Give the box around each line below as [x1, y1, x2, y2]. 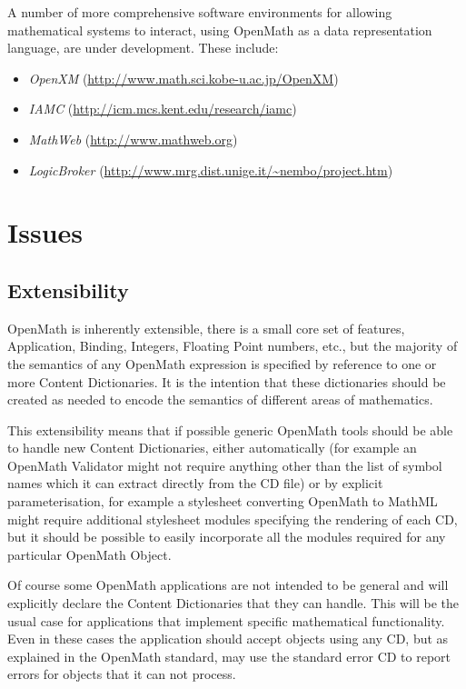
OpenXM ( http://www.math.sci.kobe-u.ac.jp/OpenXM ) [28, 68, 339, 87]
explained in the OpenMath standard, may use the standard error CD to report [7, 646, 451, 665]
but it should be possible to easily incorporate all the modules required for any [7, 527, 446, 546]
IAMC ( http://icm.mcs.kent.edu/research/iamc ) [28, 99, 297, 118]
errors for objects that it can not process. [7, 664, 236, 684]
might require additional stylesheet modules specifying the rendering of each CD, [7, 509, 458, 528]
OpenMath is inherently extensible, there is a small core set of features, [7, 318, 405, 337]
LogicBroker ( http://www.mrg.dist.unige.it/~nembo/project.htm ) [28, 160, 393, 179]
